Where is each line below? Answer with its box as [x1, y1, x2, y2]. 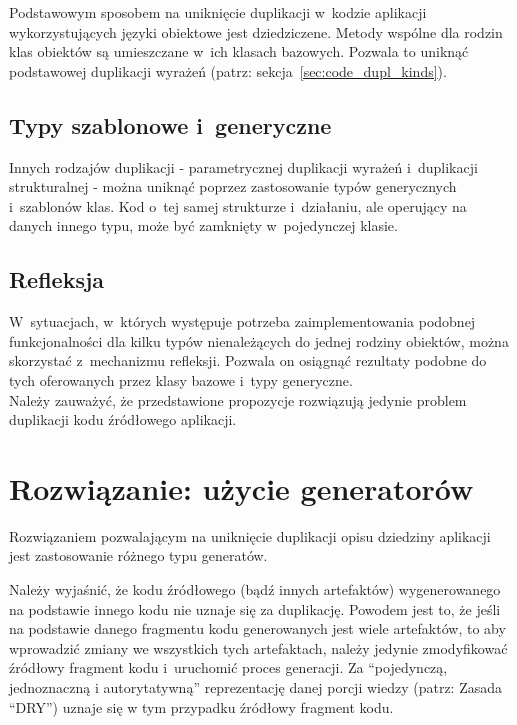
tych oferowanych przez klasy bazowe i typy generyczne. [9, 369, 353, 390]
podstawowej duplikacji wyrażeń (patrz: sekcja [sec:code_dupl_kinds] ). [9, 60, 447, 81]
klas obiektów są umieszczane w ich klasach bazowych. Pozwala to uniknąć [9, 41, 469, 62]
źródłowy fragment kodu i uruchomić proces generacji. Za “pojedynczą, [9, 657, 448, 678]
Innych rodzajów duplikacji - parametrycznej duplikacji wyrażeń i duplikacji [9, 156, 478, 177]
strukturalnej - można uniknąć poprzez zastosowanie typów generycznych [9, 176, 457, 197]
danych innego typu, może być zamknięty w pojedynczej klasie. [9, 215, 398, 236]
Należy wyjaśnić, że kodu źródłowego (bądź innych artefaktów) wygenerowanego [9, 579, 501, 600]
